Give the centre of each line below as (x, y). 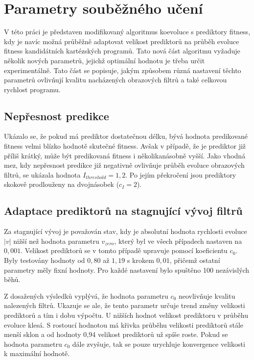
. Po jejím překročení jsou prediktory (181, 174)
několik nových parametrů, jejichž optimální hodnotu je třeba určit (104, 60)
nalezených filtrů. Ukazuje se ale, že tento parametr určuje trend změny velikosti (125, 305)
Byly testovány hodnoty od (45, 260)
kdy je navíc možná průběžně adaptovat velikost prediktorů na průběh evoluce (122, 41)
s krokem (140, 260)
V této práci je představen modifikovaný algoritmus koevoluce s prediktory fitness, (127, 32)
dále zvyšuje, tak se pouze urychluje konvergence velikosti (159, 344)
